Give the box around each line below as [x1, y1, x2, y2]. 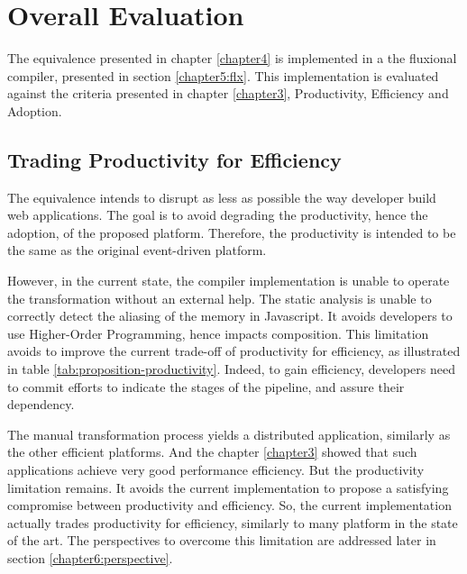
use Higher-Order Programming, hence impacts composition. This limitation [7, 323, 429, 342]
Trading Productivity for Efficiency [7, 145, 342, 173]
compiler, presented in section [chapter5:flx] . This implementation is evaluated [7, 66, 439, 85]
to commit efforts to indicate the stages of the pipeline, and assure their [7, 377, 405, 396]
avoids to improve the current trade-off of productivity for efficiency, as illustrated [7, 342, 461, 360]
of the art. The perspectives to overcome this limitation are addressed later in [7, 531, 436, 550]
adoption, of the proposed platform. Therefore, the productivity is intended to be [7, 223, 456, 241]
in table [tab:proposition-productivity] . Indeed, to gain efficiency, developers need [7, 360, 455, 378]
